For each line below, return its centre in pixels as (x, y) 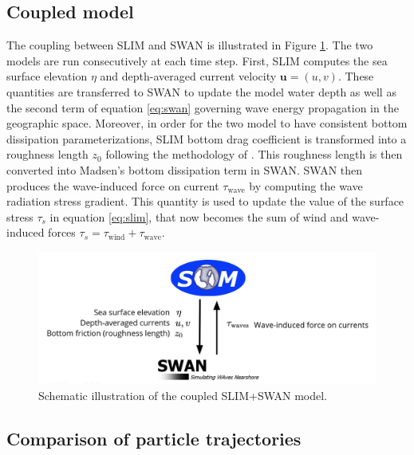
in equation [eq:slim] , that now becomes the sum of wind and (199, 216)
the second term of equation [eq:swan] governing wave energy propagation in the (203, 107)
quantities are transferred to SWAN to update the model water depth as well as (201, 91)
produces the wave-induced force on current (113, 185)
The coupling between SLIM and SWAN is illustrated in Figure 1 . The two (190, 45)
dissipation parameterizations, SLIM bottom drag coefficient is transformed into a (207, 138)
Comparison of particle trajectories (154, 438)
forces (62, 232)
